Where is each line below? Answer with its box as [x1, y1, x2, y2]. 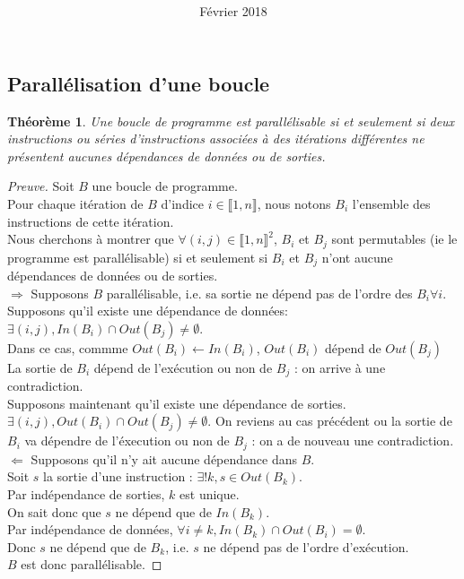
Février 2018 [199, 2, 267, 21]
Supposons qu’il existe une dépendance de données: [7, 301, 288, 320]
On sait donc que [7, 502, 101, 521]
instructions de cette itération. [7, 212, 174, 230]
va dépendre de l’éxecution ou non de [24, 431, 230, 450]
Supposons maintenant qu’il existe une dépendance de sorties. [7, 393, 346, 412]
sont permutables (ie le [331, 229, 458, 248]
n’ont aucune [321, 247, 393, 266]
